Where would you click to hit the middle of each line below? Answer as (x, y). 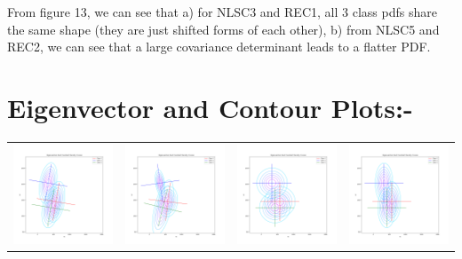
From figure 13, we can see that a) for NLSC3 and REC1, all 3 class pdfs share (222, 12)
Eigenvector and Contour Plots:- (210, 107)
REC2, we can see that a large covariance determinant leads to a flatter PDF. (219, 47)
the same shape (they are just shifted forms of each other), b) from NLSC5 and (223, 29)
